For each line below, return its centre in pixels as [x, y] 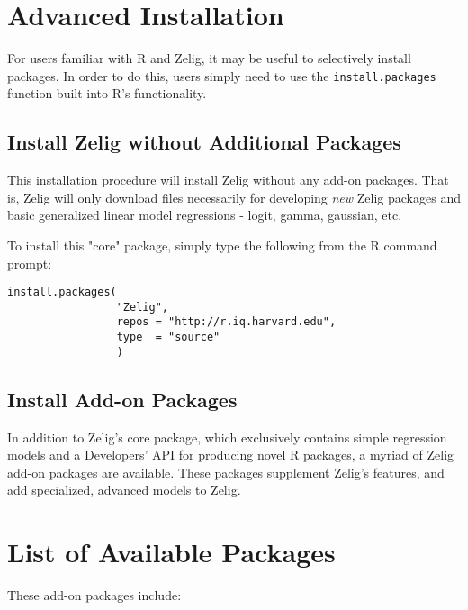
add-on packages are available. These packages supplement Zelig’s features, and [226, 472]
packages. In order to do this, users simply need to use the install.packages [222, 75]
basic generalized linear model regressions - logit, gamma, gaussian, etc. [205, 215]
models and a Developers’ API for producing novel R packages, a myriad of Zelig [231, 455]
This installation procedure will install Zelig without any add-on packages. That [228, 180]
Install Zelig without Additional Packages [204, 142]
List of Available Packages [171, 552]
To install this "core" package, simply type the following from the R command [222, 245]
